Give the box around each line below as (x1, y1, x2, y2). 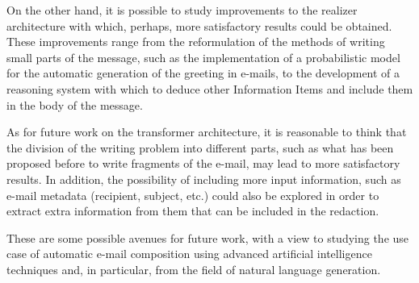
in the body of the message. (6, 96, 143, 113)
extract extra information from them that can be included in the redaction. (6, 202, 379, 219)
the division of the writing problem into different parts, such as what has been (6, 139, 394, 156)
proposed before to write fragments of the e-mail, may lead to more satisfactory (6, 155, 400, 172)
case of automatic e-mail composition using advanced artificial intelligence (6, 245, 372, 262)
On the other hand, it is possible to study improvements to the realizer (6, 2, 358, 18)
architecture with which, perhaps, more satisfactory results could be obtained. (6, 17, 392, 34)
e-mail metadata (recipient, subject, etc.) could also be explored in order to (6, 186, 379, 203)
